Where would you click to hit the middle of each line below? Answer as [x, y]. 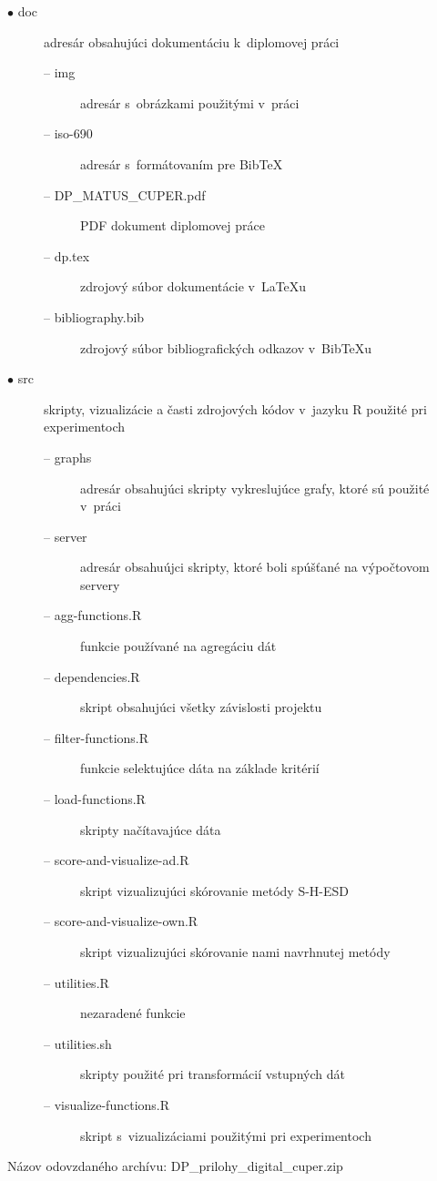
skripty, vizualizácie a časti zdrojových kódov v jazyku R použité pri [235, 408]
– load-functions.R [95, 799]
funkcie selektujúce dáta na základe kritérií [200, 768]
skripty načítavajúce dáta [151, 829]
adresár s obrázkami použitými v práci [190, 102]
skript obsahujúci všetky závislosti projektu [201, 707]
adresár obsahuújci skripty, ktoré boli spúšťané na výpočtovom [255, 567]
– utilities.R [76, 982]
